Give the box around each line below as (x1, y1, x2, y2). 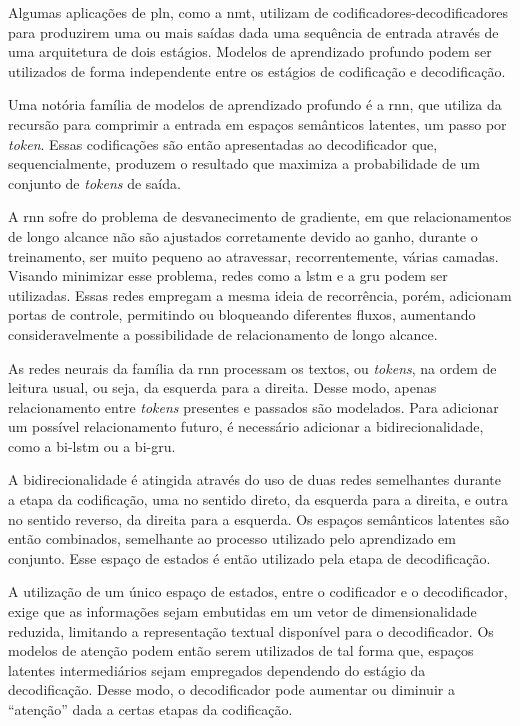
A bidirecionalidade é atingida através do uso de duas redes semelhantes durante (8, 469, 501, 490)
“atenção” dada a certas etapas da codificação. (8, 699, 293, 719)
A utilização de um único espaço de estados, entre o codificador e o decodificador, (8, 581, 508, 602)
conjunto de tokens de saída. (8, 172, 181, 193)
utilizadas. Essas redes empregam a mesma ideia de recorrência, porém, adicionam (8, 284, 512, 305)
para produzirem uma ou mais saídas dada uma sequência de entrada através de (8, 21, 499, 42)
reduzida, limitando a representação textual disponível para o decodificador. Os (8, 620, 494, 641)
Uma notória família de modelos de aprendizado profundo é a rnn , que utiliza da (8, 94, 502, 115)
